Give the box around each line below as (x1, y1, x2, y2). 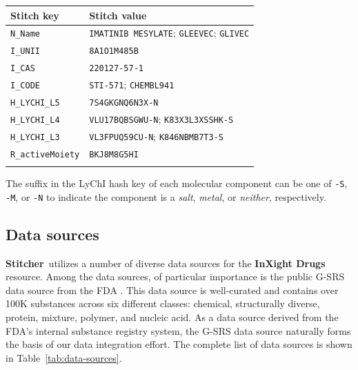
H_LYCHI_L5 (10, 97, 60, 108)
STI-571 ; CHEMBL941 (89, 77, 175, 92)
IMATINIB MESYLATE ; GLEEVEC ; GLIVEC (89, 26, 250, 40)
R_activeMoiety (10, 149, 80, 159)
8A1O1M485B (89, 46, 139, 57)
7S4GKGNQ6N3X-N (89, 97, 159, 108)
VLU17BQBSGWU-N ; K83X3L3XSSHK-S (89, 111, 234, 126)
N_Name (10, 29, 40, 39)
